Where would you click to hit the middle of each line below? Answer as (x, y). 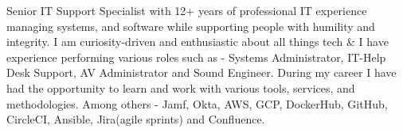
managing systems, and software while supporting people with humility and (191, 26)
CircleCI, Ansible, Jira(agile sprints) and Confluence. (136, 119)
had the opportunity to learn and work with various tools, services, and (181, 87)
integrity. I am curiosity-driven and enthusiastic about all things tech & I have (198, 42)
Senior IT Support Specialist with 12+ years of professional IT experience (187, 10)
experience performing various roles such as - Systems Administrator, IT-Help (196, 57)
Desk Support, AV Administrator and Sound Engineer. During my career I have (201, 72)
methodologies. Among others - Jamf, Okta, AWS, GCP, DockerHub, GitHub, (197, 103)
